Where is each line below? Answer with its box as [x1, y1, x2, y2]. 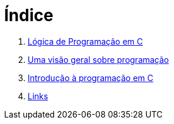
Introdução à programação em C [28, 72, 153, 83]
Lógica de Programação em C [28, 36, 143, 46]
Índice [4, 5, 53, 25]
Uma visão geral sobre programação [28, 54, 169, 65]
